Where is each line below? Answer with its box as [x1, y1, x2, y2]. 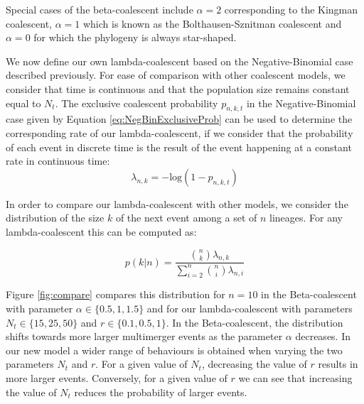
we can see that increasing [238, 371, 353, 386]
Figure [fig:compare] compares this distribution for [6, 287, 225, 302]
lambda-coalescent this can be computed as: [6, 224, 197, 239]
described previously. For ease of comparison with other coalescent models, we [6, 67, 346, 82]
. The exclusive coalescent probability [55, 95, 218, 110]
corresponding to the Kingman [224, 2, 358, 16]
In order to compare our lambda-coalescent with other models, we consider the [6, 196, 348, 211]
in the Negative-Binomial [246, 95, 356, 110]
